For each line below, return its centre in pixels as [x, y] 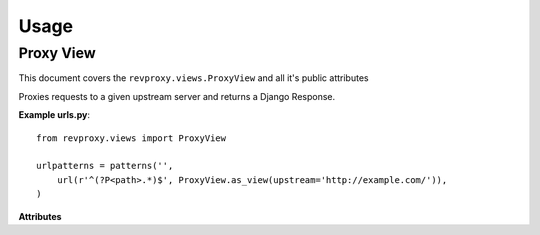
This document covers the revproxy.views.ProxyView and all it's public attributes [193, 78]
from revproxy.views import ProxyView [131, 138]
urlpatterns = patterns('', [105, 166]
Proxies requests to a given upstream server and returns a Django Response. [177, 96]
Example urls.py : [54, 115]
